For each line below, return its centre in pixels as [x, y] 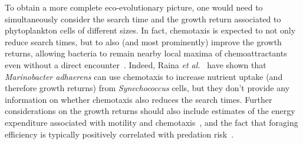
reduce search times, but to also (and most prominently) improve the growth [143, 41]
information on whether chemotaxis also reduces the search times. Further [139, 99]
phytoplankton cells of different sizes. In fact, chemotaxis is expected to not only [150, 30]
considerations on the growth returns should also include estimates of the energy [150, 111]
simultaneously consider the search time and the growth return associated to [143, 19]
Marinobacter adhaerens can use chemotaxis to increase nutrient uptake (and [144, 76]
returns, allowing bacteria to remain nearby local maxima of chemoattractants [146, 53]
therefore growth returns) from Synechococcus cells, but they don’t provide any [147, 88]
